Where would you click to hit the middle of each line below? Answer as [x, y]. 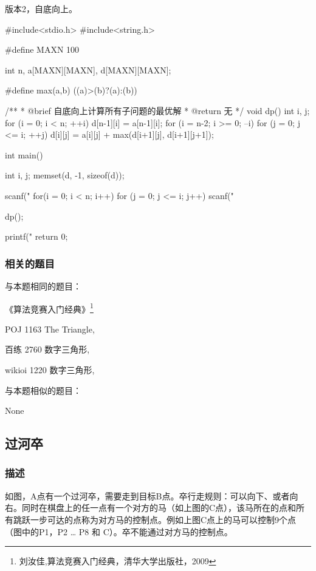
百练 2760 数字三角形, [47, 349]
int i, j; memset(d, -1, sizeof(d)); [65, 175]
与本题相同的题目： [43, 285]
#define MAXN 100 [42, 49]
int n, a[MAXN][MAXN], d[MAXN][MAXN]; [88, 69]
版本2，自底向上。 [41, 8]
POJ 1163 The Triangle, [50, 329]
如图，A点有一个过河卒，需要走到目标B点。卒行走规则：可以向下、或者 [147, 495]
